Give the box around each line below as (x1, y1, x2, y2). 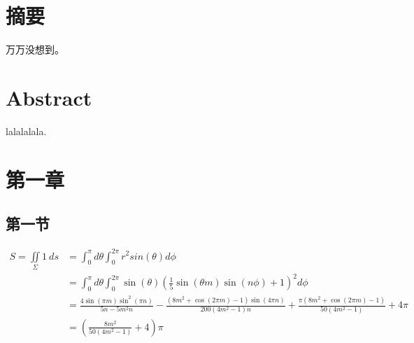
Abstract (6, 83, 92, 111)
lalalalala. (6, 123, 47, 138)
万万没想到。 (6, 42, 64, 57)
